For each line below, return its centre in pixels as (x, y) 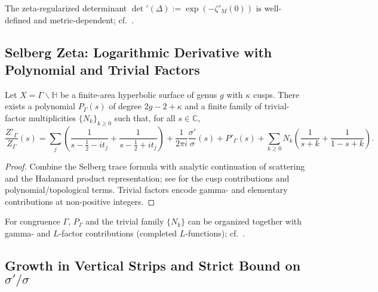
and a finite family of (223, 106)
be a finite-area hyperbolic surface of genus (139, 94)
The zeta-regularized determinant (66, 8)
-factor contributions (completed (118, 233)
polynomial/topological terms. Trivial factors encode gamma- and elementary (146, 190)
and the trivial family (125, 221)
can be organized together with (245, 221)
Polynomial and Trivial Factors (102, 69)
